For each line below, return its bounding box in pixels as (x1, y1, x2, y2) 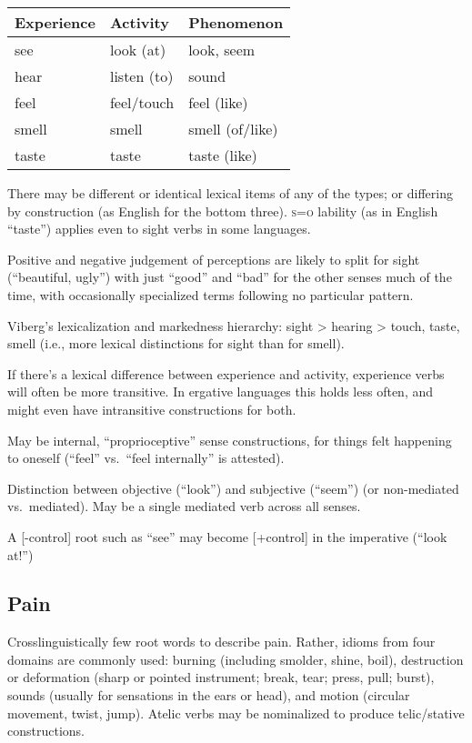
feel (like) (188, 92, 248, 113)
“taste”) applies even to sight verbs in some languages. (7, 219, 311, 238)
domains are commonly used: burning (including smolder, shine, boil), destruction (7, 649, 464, 668)
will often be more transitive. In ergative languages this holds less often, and (7, 382, 434, 401)
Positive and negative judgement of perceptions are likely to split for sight (7, 249, 420, 268)
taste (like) (188, 145, 257, 166)
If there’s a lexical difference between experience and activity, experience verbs (7, 364, 445, 383)
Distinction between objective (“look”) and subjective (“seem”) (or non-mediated (7, 478, 459, 497)
